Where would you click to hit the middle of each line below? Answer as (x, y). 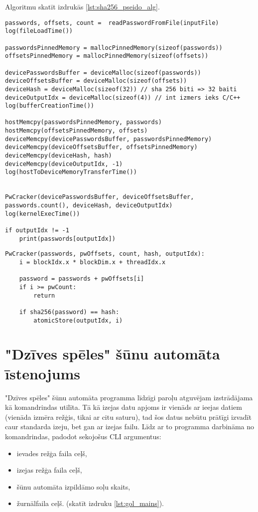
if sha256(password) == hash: (69, 312)
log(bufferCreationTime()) (50, 106)
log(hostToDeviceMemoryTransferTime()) (71, 172)
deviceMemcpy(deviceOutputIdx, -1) (64, 164)
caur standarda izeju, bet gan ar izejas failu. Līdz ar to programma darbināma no (129, 427)
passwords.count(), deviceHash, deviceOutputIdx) (89, 206)
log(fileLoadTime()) (39, 31)
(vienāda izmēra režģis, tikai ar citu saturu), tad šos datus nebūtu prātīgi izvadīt (128, 417)
